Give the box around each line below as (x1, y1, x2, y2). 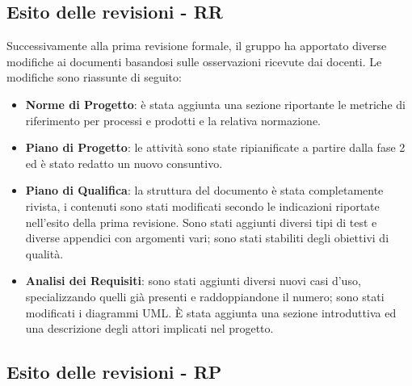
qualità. (25, 245, 64, 262)
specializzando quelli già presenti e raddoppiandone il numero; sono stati (25, 287, 385, 304)
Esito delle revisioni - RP (6, 359, 222, 384)
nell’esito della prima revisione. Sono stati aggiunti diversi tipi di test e (25, 213, 377, 230)
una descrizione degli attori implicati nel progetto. (25, 320, 274, 337)
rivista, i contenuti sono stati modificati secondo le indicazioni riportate (25, 197, 380, 214)
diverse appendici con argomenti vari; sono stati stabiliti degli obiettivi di (25, 229, 389, 246)
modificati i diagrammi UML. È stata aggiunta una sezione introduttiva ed (25, 304, 397, 321)
